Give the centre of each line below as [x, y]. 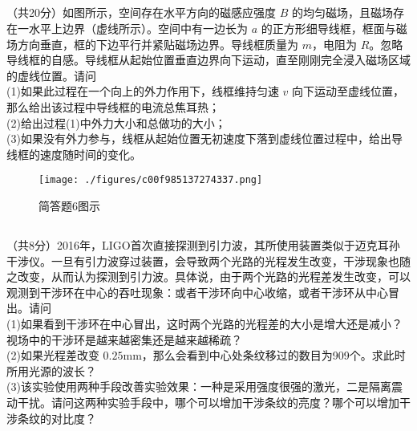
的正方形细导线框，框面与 [328, 28]
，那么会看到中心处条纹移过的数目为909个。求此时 [273, 355]
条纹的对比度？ [57, 418]
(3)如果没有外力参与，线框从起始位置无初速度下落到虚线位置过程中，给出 [199, 138]
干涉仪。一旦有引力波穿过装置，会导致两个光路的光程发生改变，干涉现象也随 [208, 260]
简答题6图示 [69, 205]
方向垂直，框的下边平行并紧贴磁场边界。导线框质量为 [158, 44]
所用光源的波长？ [51, 370]
